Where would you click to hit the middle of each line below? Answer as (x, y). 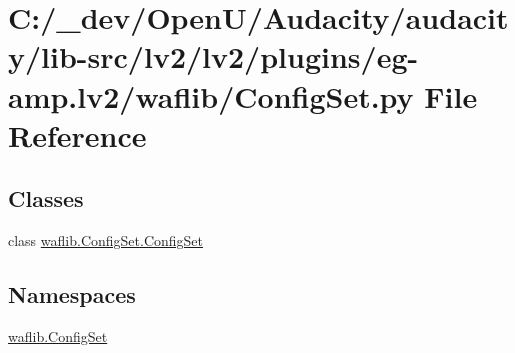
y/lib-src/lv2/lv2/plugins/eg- (213, 56)
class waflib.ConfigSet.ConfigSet (106, 240)
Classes (46, 198)
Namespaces (72, 294)
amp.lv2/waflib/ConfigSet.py (211, 95)
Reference (77, 134)
